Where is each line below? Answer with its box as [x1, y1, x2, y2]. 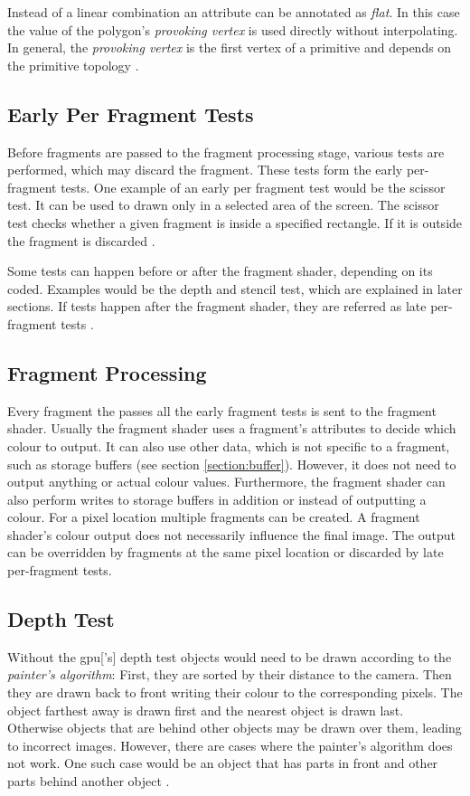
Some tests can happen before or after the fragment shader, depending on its [7, 261, 433, 280]
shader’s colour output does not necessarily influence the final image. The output [7, 525, 456, 544]
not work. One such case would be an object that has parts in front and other [7, 753, 438, 772]
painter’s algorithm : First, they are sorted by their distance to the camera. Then [7, 665, 452, 684]
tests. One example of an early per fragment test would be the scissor [61, 177, 446, 196]
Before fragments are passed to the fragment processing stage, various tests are [7, 142, 445, 161]
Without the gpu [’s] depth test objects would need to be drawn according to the [7, 647, 452, 666]
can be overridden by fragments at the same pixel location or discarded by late [7, 543, 444, 562]
